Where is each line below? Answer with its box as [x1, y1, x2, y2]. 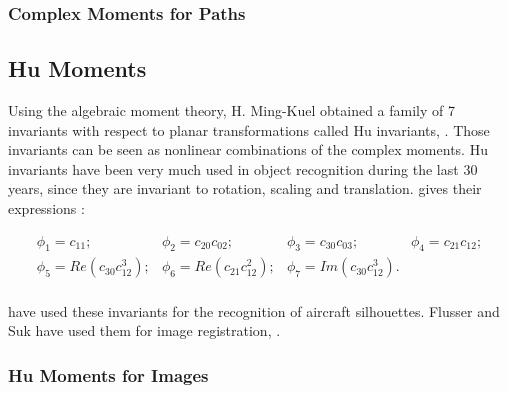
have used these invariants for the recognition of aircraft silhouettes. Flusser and [8, 300, 500, 321]
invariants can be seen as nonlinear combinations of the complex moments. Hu [8, 139, 488, 160]
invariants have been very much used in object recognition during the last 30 [8, 158, 478, 179]
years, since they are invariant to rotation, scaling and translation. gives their [8, 178, 482, 199]
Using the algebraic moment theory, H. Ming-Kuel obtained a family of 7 [8, 100, 456, 121]
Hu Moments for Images [8, 362, 209, 387]
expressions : [8, 198, 85, 219]
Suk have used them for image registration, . [8, 320, 281, 341]
